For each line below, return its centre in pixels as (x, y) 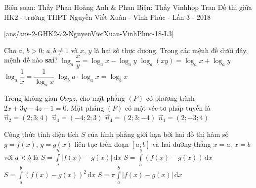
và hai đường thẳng (182, 144)
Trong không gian (31, 98)
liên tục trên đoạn (102, 144)
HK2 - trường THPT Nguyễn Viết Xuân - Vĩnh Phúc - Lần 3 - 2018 (107, 17)
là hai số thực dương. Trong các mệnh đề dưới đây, (171, 50)
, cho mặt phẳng (100, 98)
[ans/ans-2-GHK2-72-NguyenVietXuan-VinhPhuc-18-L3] (89, 33)
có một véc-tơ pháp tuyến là (168, 107)
